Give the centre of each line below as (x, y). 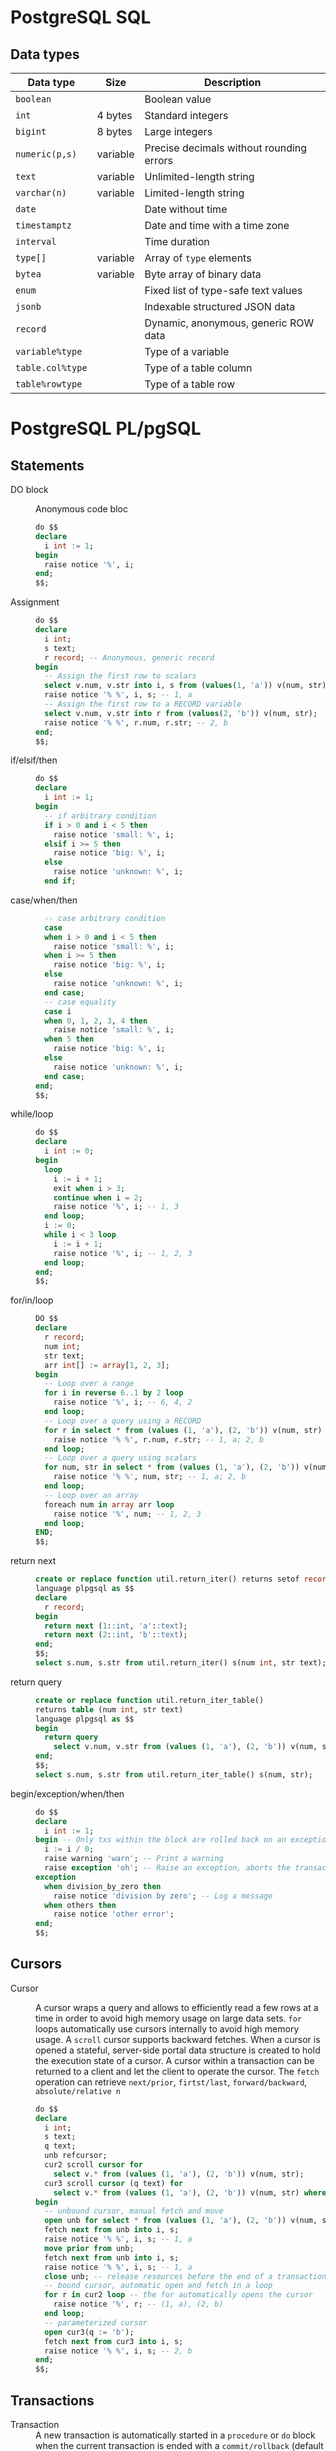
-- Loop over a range (89, 1384)
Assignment (35, 602)
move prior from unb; (89, 2248)
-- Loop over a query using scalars (120, 1458)
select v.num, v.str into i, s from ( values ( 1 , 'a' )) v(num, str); (188, 686)
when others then (80, 1905)
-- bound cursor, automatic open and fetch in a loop (158, 2286)
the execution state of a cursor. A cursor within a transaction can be (175, 2060)
